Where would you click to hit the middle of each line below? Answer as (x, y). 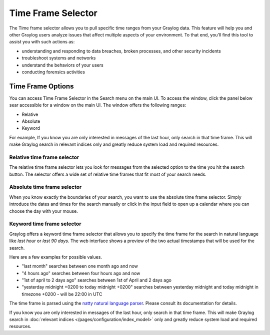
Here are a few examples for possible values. (56, 257)
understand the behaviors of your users (62, 65)
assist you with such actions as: (42, 42)
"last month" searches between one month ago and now (80, 266)
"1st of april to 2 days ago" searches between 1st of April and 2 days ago (97, 280)
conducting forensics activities (53, 72)
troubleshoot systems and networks (59, 58)
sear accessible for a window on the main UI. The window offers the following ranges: (98, 105)
